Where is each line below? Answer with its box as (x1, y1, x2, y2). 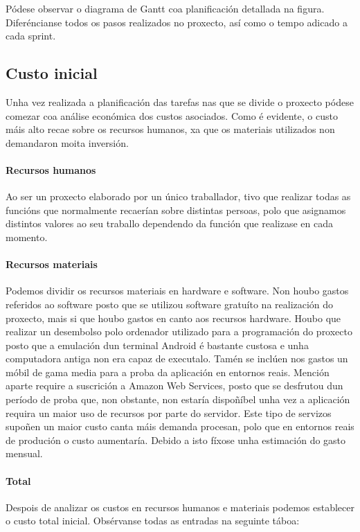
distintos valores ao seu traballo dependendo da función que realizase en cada (6, 216, 334, 231)
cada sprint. (6, 28, 56, 43)
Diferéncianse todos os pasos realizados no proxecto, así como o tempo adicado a (6, 15, 348, 29)
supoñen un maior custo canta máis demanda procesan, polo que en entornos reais (6, 419, 354, 434)
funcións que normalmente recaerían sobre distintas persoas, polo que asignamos (6, 202, 346, 217)
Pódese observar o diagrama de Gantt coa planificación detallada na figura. (6, 1, 325, 15)
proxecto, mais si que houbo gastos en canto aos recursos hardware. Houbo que (6, 310, 341, 325)
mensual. (6, 446, 43, 461)
